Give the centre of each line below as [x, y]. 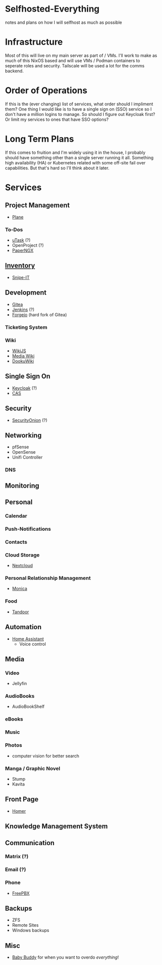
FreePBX [21, 893]
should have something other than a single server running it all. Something [79, 157]
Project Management [37, 205]
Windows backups [31, 931]
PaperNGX [23, 250]
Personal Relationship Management [48, 578]
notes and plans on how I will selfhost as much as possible [64, 22]
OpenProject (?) [28, 245]
